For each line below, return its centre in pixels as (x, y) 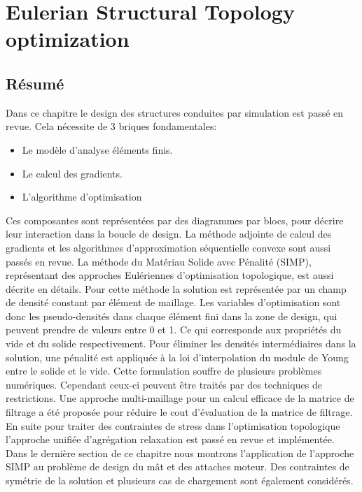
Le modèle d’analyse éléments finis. (97, 149)
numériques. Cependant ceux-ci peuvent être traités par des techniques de (164, 384)
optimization (68, 39)
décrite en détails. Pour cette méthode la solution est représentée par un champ (176, 288)
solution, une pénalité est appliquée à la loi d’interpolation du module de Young (177, 357)
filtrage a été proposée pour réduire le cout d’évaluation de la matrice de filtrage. (179, 412)
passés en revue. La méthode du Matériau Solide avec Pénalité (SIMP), (159, 261)
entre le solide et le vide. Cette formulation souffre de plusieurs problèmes (164, 371)
